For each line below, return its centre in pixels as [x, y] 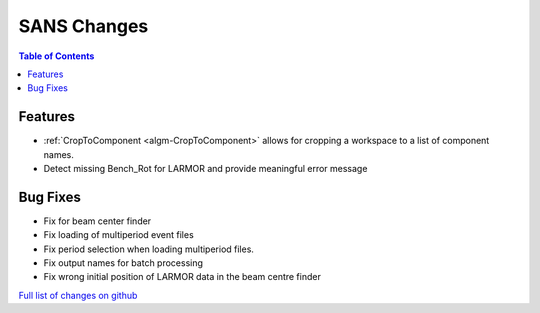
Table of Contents [56, 56]
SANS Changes [83, 26]
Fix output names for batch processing [123, 263]
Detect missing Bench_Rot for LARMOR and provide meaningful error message [205, 169]
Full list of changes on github [78, 295]
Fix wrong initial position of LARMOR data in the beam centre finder [182, 277]
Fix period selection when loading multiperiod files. [149, 249]
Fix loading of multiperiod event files [118, 235]
